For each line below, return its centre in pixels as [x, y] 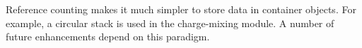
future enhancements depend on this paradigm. [108, 37]
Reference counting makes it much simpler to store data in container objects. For [181, 9]
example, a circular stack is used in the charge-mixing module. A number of [170, 23]
